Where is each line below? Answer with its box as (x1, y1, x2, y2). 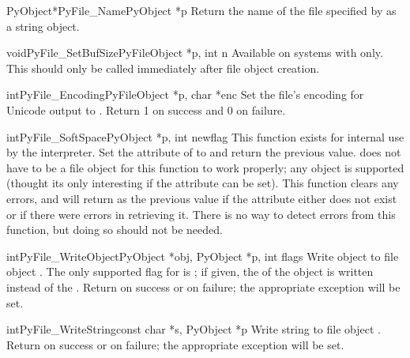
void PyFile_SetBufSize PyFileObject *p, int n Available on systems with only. (6, 44, 383, 61)
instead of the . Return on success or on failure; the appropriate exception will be (6, 278, 401, 295)
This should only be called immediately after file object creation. (6, 59, 320, 76)
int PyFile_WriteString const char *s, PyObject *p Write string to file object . (6, 321, 381, 337)
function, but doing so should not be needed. (6, 221, 223, 238)
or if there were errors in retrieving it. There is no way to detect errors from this (6, 205, 396, 222)
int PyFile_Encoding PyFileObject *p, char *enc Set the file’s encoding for (6, 86, 364, 103)
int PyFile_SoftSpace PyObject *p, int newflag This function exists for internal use (6, 128, 404, 145)
